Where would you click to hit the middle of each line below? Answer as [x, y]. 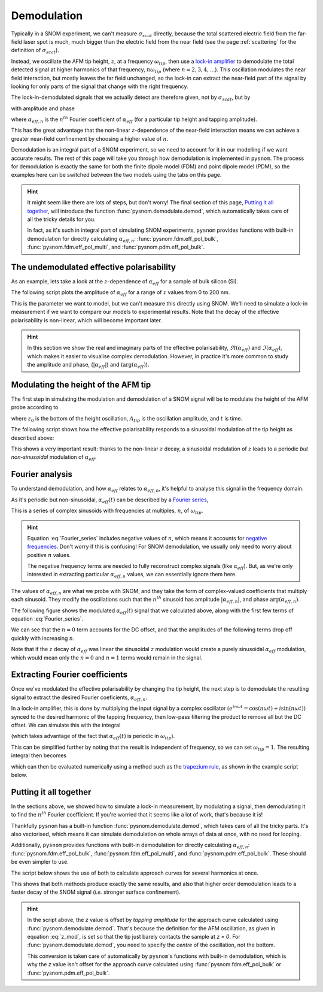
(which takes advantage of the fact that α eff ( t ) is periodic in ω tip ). [93, 737]
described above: [33, 438]
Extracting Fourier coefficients [69, 675]
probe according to [35, 407]
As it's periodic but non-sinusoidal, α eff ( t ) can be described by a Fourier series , [110, 500]
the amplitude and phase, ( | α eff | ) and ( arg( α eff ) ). [88, 365]
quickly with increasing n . [43, 638]
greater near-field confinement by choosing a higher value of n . [90, 138]
